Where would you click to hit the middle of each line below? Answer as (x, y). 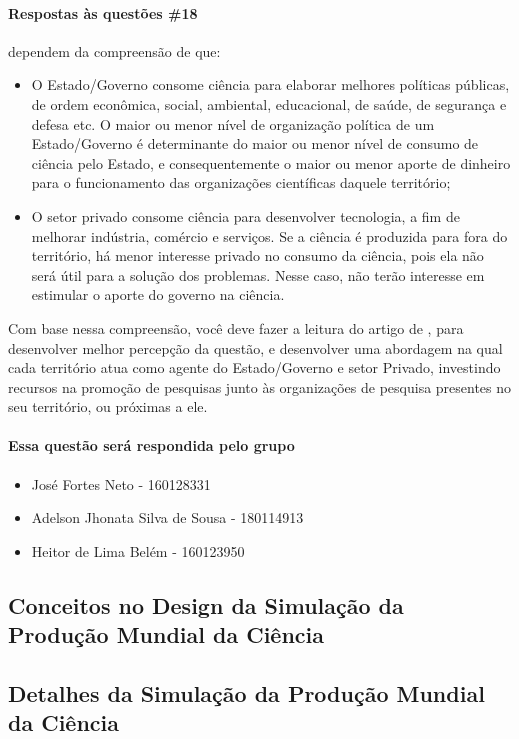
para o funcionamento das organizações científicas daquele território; (241, 182)
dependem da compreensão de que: (114, 50)
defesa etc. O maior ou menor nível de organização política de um (233, 123)
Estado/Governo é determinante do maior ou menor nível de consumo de (255, 143)
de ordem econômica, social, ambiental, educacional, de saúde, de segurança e (269, 103)
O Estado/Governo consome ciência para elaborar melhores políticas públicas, (270, 84)
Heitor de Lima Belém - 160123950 (138, 550)
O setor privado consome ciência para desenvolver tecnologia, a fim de (245, 215)
